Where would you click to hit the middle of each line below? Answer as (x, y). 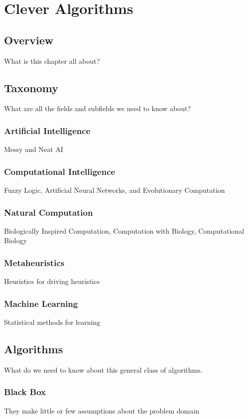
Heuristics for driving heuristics (52, 281)
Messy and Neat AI (34, 149)
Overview (29, 40)
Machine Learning (41, 303)
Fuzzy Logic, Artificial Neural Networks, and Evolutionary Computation (115, 190)
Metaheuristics (34, 262)
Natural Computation (49, 212)
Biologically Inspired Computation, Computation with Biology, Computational (124, 230)
